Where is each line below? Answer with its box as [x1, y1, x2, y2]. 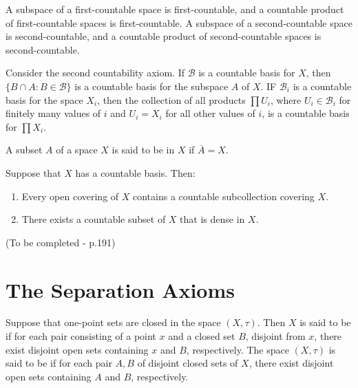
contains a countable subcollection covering [133, 188, 315, 203]
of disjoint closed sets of [137, 356, 238, 370]
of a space [56, 142, 98, 157]
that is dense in [180, 212, 245, 226]
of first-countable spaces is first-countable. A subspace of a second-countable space [6, 15, 352, 30]
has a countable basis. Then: [75, 165, 196, 180]
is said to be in [112, 142, 175, 157]
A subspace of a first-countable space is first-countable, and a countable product [6, 2, 344, 16]
